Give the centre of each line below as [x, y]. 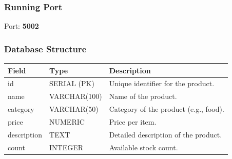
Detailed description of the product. [166, 134]
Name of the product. [143, 96]
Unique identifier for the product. [162, 83]
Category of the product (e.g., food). [167, 109]
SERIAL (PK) [72, 83]
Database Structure [45, 48]
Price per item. [133, 121]
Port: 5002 [22, 26]
